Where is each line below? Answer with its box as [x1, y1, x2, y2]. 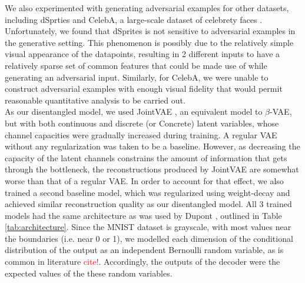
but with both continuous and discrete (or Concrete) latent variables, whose [5, 116, 279, 129]
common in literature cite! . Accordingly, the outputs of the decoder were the [5, 255, 280, 268]
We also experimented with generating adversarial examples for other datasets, [5, 2, 289, 14]
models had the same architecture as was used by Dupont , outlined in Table [5, 209, 282, 221]
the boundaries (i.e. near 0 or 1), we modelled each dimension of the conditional [5, 232, 293, 244]
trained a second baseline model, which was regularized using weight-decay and [5, 186, 290, 198]
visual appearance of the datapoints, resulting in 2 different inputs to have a [5, 48, 280, 60]
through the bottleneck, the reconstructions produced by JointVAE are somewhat [5, 163, 299, 175]
